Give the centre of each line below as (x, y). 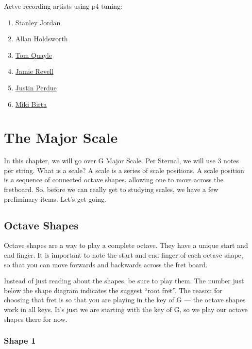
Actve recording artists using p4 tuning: (63, 6)
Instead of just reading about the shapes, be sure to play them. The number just (124, 281)
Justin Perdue (36, 87)
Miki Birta (31, 104)
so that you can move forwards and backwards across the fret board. (106, 264)
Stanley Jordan (38, 22)
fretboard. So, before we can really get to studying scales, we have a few (111, 189)
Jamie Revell (34, 71)
